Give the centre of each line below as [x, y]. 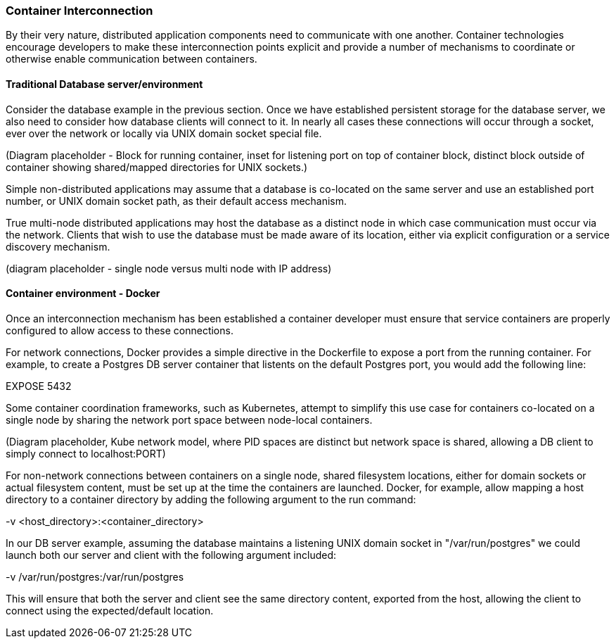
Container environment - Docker [83, 293]
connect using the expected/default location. [110, 610]
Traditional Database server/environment [104, 84]
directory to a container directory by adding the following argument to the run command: [211, 499]
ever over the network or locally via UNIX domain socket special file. [164, 133]
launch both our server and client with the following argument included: [171, 555]
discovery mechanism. [58, 246]
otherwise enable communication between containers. [131, 59]
